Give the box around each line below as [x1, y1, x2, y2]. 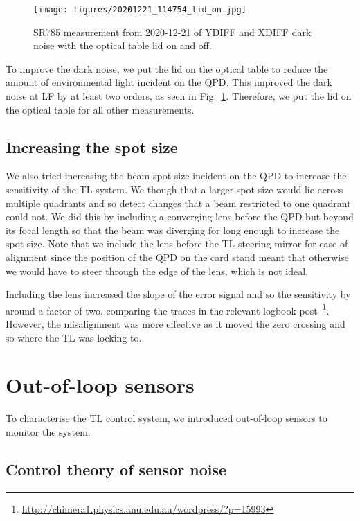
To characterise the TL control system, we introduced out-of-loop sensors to [6, 411, 327, 425]
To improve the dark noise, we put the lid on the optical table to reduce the [6, 61, 328, 76]
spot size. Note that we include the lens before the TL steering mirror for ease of [6, 236, 348, 251]
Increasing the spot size [6, 136, 178, 157]
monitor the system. [6, 424, 91, 439]
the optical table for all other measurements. [6, 102, 195, 116]
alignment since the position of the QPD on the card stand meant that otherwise [6, 249, 349, 264]
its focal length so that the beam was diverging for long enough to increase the [6, 222, 340, 237]
